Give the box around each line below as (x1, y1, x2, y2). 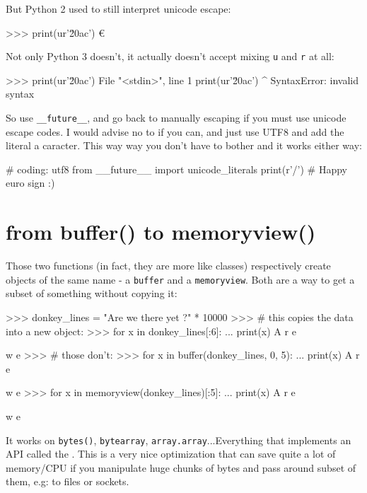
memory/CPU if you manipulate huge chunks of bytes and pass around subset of (6, 460, 356, 475)
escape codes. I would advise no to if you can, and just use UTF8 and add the (6, 124, 344, 139)
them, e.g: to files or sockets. (6, 474, 129, 489)
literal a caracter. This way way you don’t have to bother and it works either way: (6, 138, 362, 153)
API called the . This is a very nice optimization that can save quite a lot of (6, 446, 336, 461)
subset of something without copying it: (6, 286, 177, 301)
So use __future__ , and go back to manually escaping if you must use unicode (6, 110, 346, 125)
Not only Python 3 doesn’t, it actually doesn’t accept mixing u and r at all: (6, 49, 334, 64)
